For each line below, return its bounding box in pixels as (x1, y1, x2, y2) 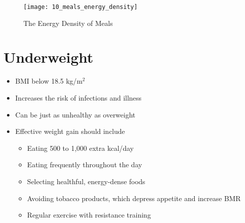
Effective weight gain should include (15, 126, 125, 136)
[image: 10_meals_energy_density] (23, 3, 138, 10)
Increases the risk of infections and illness (15, 92, 142, 103)
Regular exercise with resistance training (27, 210, 151, 220)
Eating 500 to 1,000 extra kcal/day (27, 142, 134, 153)
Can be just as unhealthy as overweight (15, 109, 135, 119)
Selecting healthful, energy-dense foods (27, 176, 145, 186)
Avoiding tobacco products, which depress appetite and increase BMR (27, 193, 241, 203)
